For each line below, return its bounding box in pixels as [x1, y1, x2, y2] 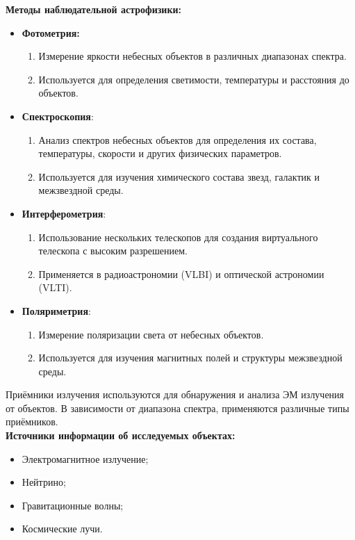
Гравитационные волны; [22, 498, 124, 512]
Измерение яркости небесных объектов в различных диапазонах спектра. [38, 49, 347, 63]
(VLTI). [38, 280, 72, 295]
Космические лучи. [22, 521, 103, 536]
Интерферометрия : [22, 206, 106, 220]
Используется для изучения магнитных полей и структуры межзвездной [38, 350, 342, 365]
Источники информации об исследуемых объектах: [6, 428, 236, 443]
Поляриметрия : [22, 303, 91, 318]
